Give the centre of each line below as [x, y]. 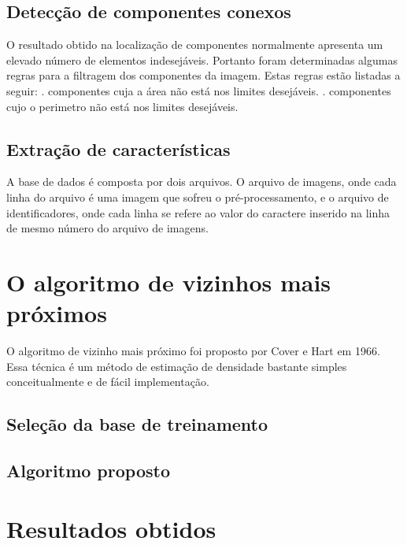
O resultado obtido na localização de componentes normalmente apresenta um [195, 44]
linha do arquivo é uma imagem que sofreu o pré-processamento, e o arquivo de [198, 196]
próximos [57, 313]
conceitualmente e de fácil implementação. [108, 382]
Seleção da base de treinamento [137, 424]
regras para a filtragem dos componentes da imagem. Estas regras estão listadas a [203, 75]
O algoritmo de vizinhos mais [169, 282]
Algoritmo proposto [88, 471]
